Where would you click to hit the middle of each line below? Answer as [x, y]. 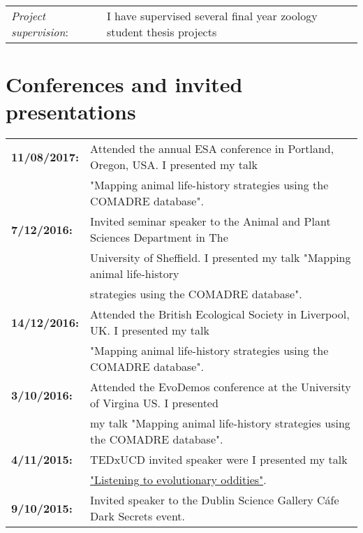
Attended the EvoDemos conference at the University [221, 387]
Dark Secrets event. [138, 516]
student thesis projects [162, 32]
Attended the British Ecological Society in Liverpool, [220, 314]
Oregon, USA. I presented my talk [174, 165]
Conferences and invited [124, 84]
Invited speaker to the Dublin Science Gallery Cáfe [215, 500]
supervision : [40, 32]
